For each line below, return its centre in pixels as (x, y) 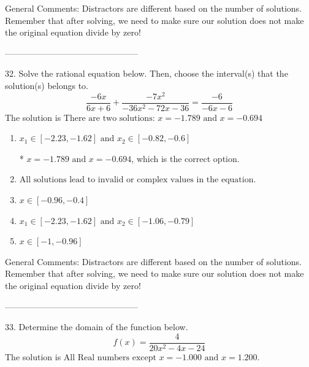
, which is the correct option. (185, 158)
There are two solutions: (109, 118)
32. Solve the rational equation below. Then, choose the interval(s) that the (147, 73)
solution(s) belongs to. (47, 85)
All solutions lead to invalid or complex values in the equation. (138, 180)
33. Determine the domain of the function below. (97, 327)
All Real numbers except (110, 357)
